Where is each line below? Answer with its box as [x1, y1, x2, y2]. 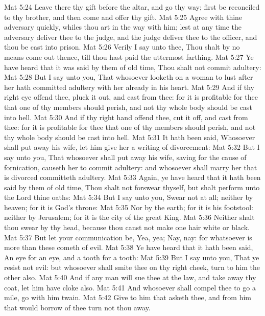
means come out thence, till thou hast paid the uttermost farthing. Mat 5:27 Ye [4, 51, 254, 62]
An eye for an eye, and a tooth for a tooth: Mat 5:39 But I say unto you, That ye [4, 252, 259, 262]
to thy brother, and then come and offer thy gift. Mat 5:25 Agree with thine [4, 11, 243, 22]
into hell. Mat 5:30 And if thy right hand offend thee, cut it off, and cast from [4, 111, 248, 122]
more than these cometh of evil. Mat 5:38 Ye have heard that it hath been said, [4, 242, 253, 253]
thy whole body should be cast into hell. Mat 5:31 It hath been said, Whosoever [4, 131, 255, 142]
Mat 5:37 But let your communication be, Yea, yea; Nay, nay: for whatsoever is [4, 232, 252, 242]
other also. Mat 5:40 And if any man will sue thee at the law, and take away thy [4, 272, 256, 283]
